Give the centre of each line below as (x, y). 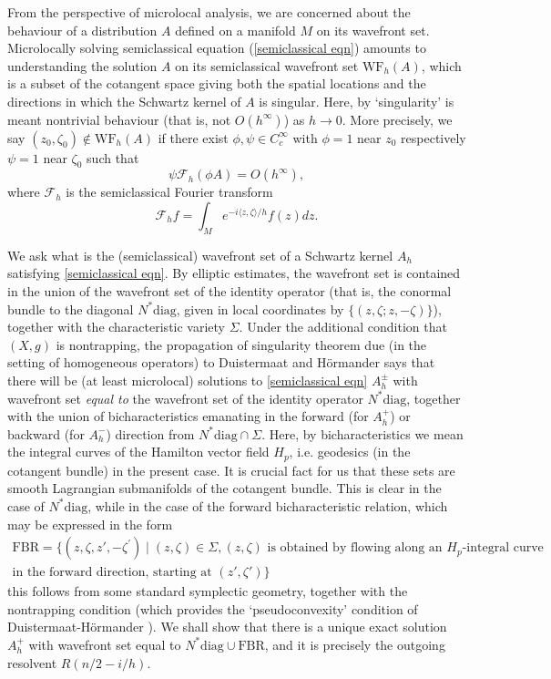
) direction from (150, 433)
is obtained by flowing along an (355, 548)
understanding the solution (82, 65)
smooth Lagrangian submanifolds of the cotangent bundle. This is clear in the (224, 488)
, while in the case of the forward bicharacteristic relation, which (268, 505)
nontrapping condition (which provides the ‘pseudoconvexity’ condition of (213, 608)
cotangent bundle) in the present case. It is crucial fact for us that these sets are (231, 470)
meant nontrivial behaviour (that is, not (119, 119)
